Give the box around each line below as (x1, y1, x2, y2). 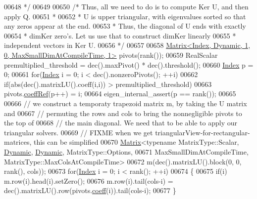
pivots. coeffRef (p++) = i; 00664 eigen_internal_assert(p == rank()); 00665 (4, 88, 236, 99)
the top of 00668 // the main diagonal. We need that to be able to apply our (4, 118, 238, 128)
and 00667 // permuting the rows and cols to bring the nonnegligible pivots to (4, 108, 242, 118)
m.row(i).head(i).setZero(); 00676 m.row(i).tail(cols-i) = (4, 175, 173, 186)
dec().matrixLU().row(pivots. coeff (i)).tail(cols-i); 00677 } (4, 185, 176, 196)
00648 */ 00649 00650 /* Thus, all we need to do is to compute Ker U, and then (4, 1, 249, 11)
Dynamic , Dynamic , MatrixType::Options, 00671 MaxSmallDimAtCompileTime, (4, 146, 249, 157)
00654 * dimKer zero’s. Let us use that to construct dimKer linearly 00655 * (4, 30, 236, 40)
